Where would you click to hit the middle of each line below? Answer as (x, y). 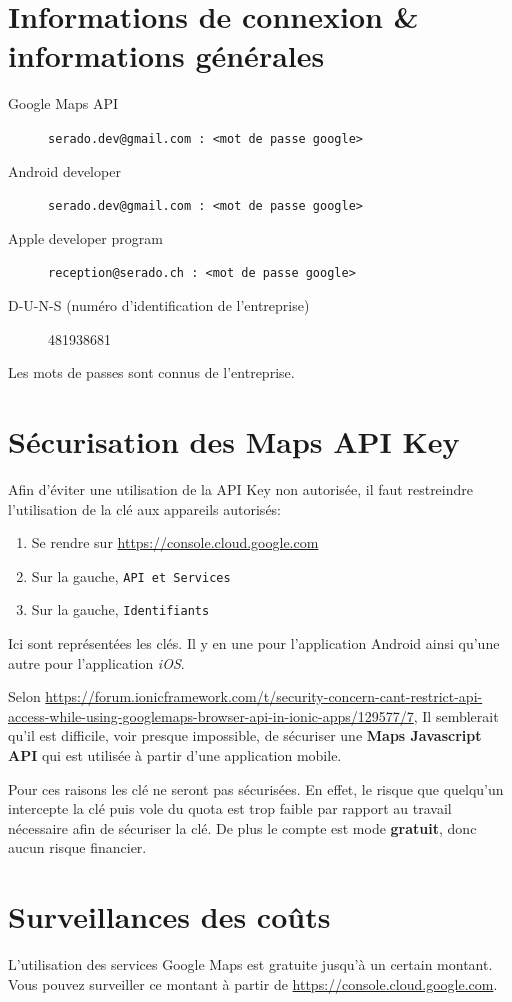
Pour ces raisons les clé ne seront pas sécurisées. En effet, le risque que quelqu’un (256, 788)
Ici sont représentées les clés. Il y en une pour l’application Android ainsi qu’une (254, 643)
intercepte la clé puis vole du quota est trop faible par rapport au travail (230, 808)
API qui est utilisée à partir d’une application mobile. (175, 755)
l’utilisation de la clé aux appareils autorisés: (145, 508)
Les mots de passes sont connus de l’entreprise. (151, 372)
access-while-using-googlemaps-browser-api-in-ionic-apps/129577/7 (211, 715)
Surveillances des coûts (169, 916)
